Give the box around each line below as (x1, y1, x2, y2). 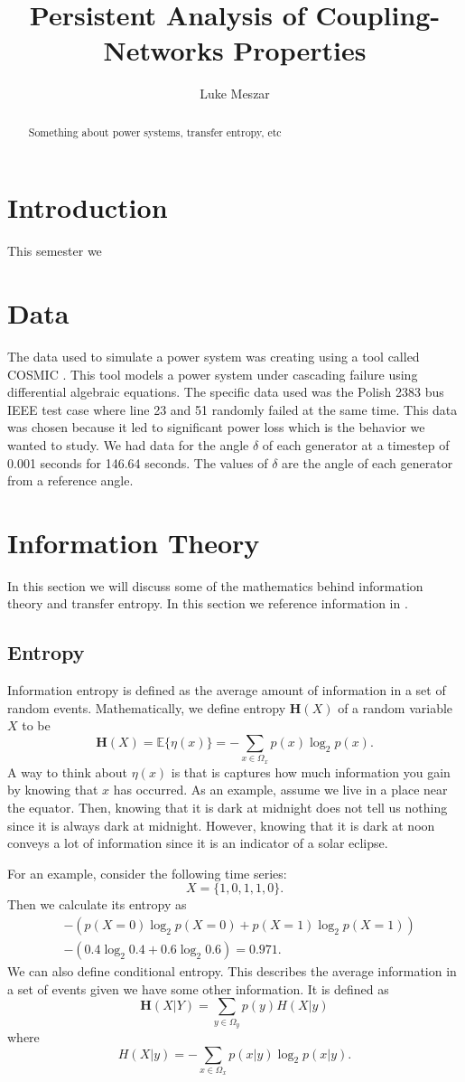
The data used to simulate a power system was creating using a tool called (7, 347, 420, 366)
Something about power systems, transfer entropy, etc (28, 124, 282, 139)
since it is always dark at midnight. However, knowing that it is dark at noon (7, 815, 435, 834)
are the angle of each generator (282, 453, 453, 472)
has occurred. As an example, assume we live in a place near (113, 780, 448, 799)
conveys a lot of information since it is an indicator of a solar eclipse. (7, 833, 388, 852)
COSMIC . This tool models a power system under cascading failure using (7, 364, 418, 383)
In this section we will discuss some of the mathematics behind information (7, 576, 423, 595)
